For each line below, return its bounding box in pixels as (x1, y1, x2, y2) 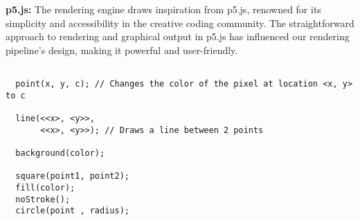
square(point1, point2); (15, 171, 129, 182)
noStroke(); (15, 194, 71, 204)
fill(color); (15, 182, 75, 193)
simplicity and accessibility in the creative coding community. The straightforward (6, 15, 354, 30)
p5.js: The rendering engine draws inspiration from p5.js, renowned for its (6, 2, 321, 16)
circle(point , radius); (15, 206, 129, 216)
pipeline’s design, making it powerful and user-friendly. (6, 42, 238, 57)
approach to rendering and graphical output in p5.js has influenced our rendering (6, 29, 350, 44)
